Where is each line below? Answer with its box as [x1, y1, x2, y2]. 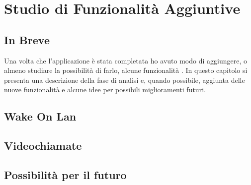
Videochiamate [4, 138, 82, 153]
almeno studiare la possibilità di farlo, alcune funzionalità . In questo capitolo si [4, 65, 248, 75]
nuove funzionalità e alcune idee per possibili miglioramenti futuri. [4, 84, 206, 95]
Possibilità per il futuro [4, 167, 127, 182]
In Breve [4, 32, 50, 47]
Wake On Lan [4, 109, 77, 124]
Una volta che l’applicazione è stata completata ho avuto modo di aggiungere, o [4, 55, 247, 65]
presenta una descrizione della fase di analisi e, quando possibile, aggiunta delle [4, 74, 245, 85]
